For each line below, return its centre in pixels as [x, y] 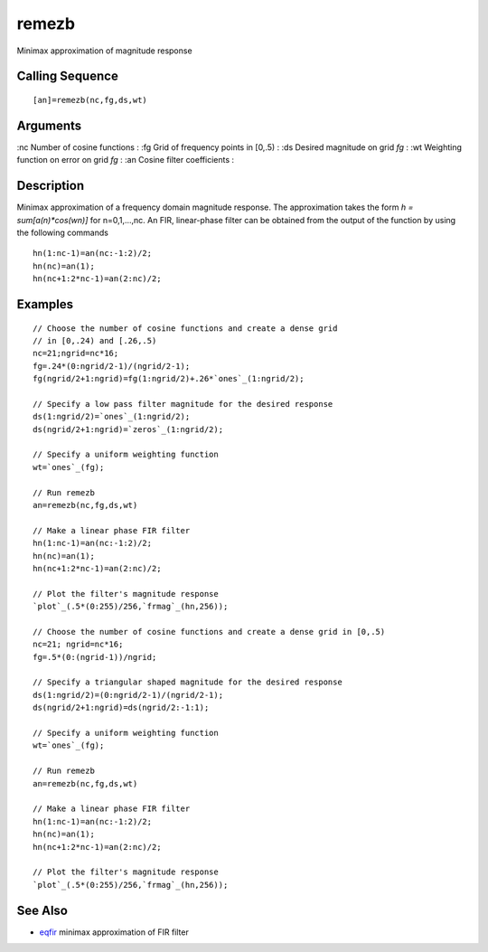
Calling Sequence [68, 76]
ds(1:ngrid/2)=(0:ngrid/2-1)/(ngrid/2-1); [128, 695]
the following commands [62, 232]
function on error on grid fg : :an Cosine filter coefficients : [126, 160]
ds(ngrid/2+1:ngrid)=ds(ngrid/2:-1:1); [121, 708]
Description [51, 186]
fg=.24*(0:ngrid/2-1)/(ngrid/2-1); [112, 366]
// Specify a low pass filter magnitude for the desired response [183, 404]
